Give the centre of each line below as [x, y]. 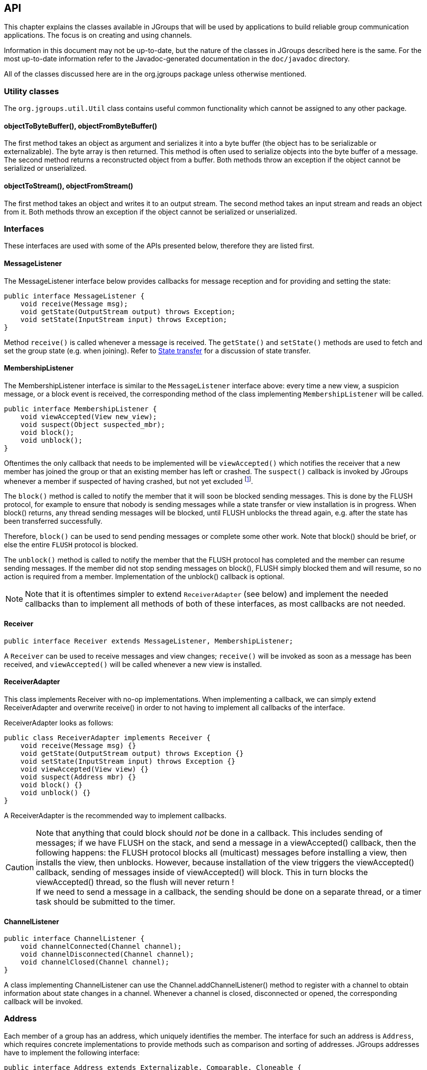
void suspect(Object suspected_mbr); [93, 424]
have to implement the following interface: [72, 1052]
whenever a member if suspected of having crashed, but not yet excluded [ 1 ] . [129, 480]
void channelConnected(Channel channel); [101, 947]
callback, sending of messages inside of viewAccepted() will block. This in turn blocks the [202, 872]
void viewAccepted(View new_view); [88, 416]
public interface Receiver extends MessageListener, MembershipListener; [149, 641]
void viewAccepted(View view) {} [85, 769]
